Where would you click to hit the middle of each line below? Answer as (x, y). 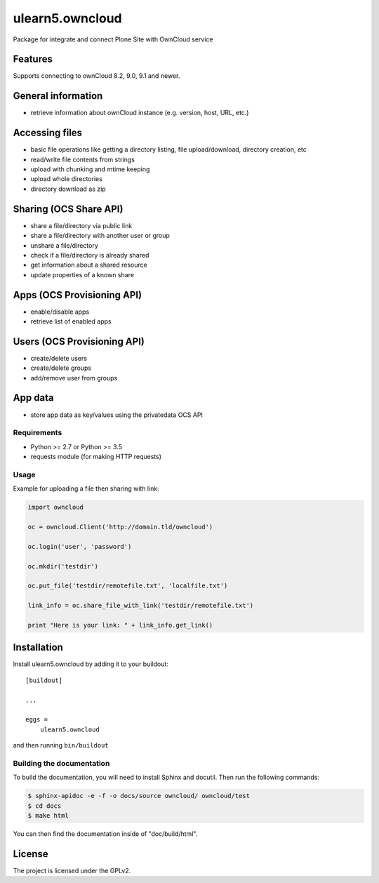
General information (58, 96)
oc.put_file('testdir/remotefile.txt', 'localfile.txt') (128, 586)
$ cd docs (45, 806)
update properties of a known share (82, 274)
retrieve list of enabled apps (71, 321)
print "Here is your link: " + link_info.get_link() (120, 625)
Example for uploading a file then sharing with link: (86, 489)
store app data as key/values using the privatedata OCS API (117, 415)
